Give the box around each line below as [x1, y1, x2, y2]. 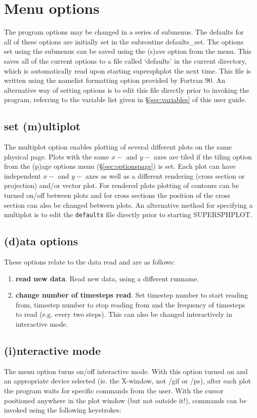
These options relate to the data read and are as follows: [4, 257, 175, 267]
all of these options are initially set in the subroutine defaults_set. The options [4, 36, 244, 46]
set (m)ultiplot [4, 118, 81, 134]
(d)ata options [4, 233, 78, 249]
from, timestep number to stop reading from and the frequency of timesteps [15, 299, 245, 309]
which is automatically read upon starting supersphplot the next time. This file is [4, 65, 251, 76]
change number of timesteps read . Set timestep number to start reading [15, 290, 248, 300]
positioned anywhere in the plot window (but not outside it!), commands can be [4, 395, 247, 405]
